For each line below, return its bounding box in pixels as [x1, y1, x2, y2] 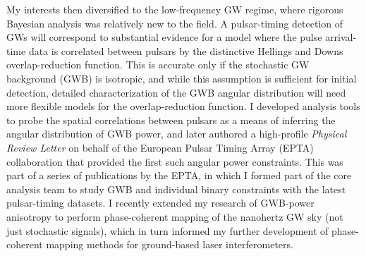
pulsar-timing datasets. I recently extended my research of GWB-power [6, 195, 315, 210]
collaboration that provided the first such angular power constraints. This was [6, 154, 343, 169]
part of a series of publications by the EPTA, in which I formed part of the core [6, 168, 352, 183]
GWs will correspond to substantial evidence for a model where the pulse [6, 30, 322, 44]
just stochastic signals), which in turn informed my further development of [6, 223, 329, 238]
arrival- [325, 30, 357, 44]
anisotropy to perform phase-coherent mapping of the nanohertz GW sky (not [6, 209, 343, 224]
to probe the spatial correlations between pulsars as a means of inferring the [6, 112, 336, 127]
